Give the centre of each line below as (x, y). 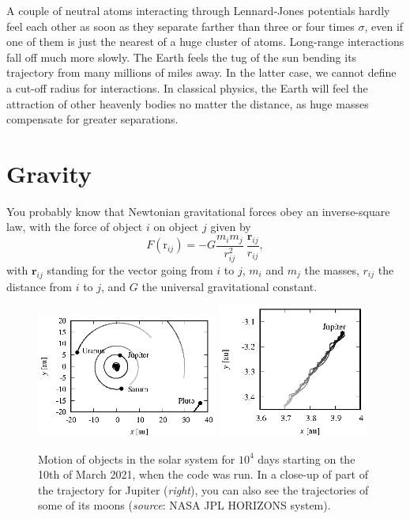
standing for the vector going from (130, 269)
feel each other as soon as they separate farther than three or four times (181, 26)
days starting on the (307, 458)
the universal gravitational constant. (229, 286)
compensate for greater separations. (92, 119)
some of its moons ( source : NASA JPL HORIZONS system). (184, 505)
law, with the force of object (75, 227)
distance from (39, 286)
